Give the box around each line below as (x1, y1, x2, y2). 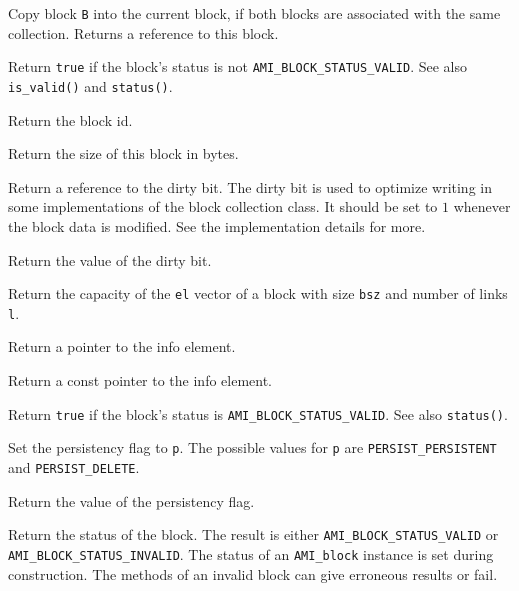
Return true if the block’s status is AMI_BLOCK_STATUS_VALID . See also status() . (8, 403, 508, 424)
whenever (453, 196, 511, 217)
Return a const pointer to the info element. (8, 370, 273, 391)
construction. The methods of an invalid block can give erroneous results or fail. (8, 563, 498, 584)
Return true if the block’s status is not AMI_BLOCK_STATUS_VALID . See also (8, 56, 467, 77)
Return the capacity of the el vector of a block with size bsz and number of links (8, 283, 508, 304)
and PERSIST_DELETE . (8, 456, 140, 477)
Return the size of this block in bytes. (8, 143, 239, 164)
